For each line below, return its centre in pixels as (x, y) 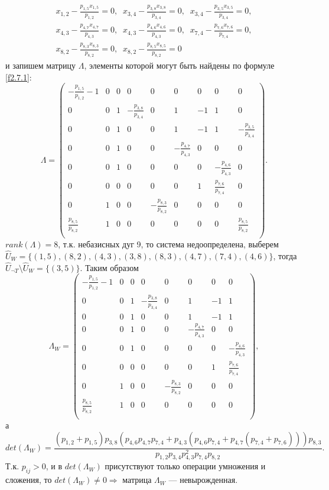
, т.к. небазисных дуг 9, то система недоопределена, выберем (168, 244)
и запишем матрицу (41, 65)
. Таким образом (109, 267)
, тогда (285, 255)
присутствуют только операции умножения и (185, 466)
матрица (137, 480)
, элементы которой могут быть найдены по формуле (179, 65)
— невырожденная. (203, 480)
